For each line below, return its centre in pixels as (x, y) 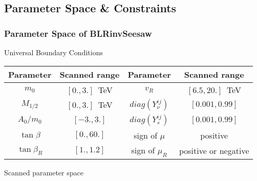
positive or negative (214, 150)
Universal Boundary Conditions (53, 52)
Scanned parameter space (44, 172)
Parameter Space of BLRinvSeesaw (78, 33)
